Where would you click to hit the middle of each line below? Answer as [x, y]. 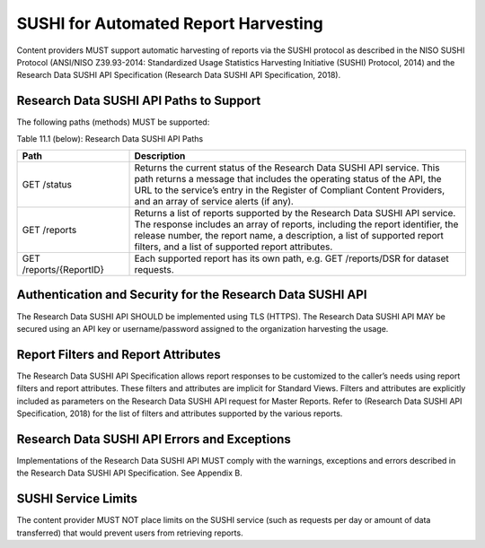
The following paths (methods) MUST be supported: [113, 122]
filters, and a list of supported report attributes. [234, 247]
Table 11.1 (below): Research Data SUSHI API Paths [110, 138]
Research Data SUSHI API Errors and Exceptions [154, 439]
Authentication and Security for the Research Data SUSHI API [192, 295]
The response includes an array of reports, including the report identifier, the [296, 224]
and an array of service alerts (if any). [214, 202]
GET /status [47, 185]
